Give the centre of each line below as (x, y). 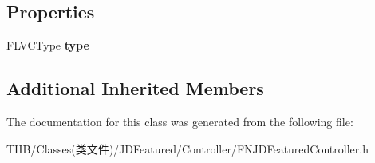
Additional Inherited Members (135, 88)
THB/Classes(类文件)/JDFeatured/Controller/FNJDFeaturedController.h (187, 148)
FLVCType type (48, 45)
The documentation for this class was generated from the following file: (180, 121)
